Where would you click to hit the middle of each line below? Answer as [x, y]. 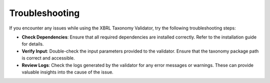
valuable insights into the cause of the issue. [67, 72]
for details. [33, 44]
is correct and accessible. [48, 58]
